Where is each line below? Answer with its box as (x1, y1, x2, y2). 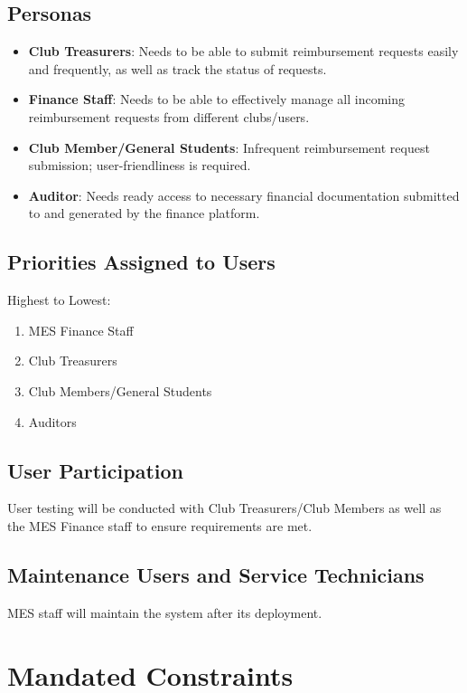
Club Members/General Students (28, 381, 212, 400)
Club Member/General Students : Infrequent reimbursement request (28, 138, 430, 157)
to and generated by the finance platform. (28, 204, 260, 223)
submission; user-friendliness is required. (28, 156, 251, 175)
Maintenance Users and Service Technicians (7, 560, 425, 588)
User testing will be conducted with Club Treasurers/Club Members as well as (7, 498, 442, 517)
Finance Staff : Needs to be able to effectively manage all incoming (28, 90, 406, 109)
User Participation (7, 456, 183, 484)
